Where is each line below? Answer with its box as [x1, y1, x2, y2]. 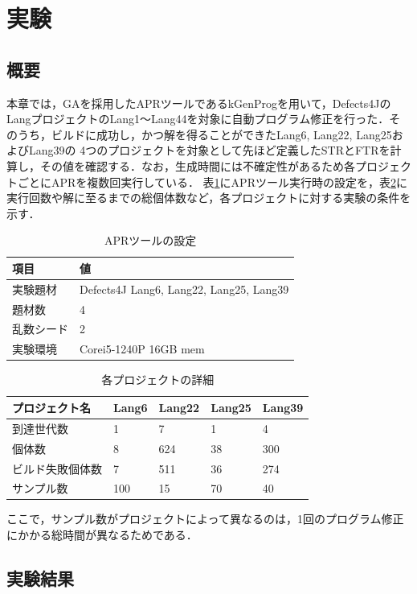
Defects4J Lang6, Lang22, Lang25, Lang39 [80, 280, 289, 297]
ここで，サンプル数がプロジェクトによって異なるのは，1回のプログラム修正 [6, 510, 404, 527]
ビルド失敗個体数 [12, 460, 102, 476]
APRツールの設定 [104, 232, 197, 249]
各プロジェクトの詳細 [101, 371, 215, 388]
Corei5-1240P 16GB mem [80, 340, 205, 357]
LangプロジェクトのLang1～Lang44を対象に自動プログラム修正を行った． [6, 110, 390, 127]
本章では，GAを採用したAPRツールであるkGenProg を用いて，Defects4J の [6, 94, 391, 111]
